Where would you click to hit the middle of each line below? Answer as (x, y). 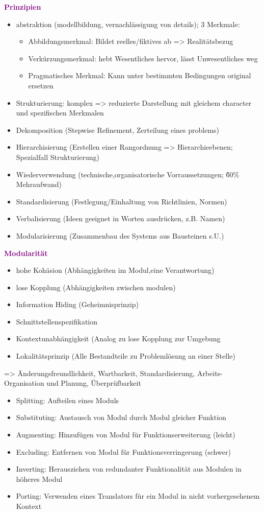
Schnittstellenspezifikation (57, 321)
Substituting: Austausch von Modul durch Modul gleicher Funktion (121, 417)
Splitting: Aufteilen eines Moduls (68, 400)
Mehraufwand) (39, 184)
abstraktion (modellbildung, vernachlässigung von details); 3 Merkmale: (128, 24)
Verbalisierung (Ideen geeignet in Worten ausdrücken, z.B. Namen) (121, 218)
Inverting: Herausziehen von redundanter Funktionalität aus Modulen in (129, 469)
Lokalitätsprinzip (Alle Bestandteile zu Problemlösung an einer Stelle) (126, 356)
